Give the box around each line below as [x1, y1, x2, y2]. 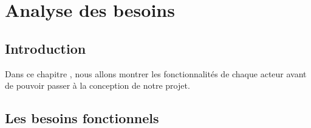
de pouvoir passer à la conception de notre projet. [5, 79, 190, 92]
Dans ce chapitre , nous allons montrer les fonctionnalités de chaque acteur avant [5, 67, 307, 80]
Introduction [5, 39, 86, 57]
